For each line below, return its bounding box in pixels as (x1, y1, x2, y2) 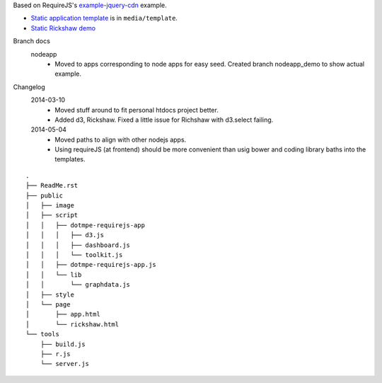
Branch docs (13, 37, 51, 45)
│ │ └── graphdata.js (25, 280, 131, 289)
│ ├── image (25, 202, 74, 210)
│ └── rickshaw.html (25, 320, 120, 328)
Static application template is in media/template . (30, 14, 178, 23)
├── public (25, 191, 64, 200)
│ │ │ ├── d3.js (25, 231, 105, 239)
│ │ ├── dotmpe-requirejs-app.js (25, 261, 157, 269)
